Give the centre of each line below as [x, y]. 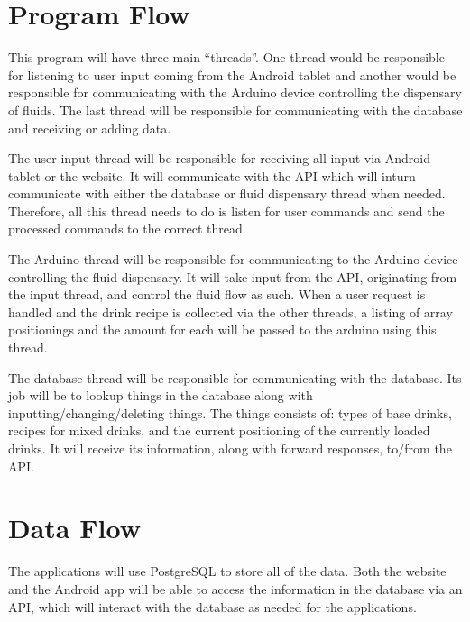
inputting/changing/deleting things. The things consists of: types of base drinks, [230, 412]
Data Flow [74, 528]
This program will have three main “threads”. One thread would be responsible [226, 57]
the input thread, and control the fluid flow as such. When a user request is [217, 294]
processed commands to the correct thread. [127, 229]
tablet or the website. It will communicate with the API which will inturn [212, 175]
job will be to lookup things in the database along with [161, 395]
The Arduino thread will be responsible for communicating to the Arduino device [233, 259]
